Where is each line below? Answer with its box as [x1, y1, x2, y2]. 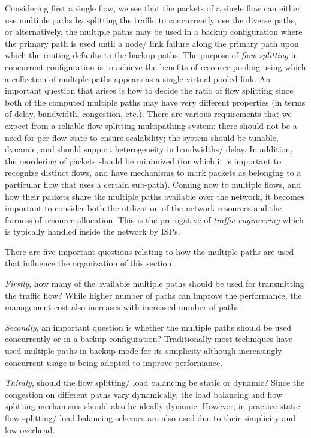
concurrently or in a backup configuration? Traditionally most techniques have [5, 332, 293, 345]
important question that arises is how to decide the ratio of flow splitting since [5, 84, 294, 97]
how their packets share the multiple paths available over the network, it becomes [5, 190, 304, 202]
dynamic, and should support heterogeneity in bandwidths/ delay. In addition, [5, 143, 293, 155]
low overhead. [5, 423, 55, 436]
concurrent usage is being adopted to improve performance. [5, 356, 223, 368]
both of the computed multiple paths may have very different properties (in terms [5, 95, 306, 108]
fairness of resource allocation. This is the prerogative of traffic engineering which [5, 213, 304, 226]
